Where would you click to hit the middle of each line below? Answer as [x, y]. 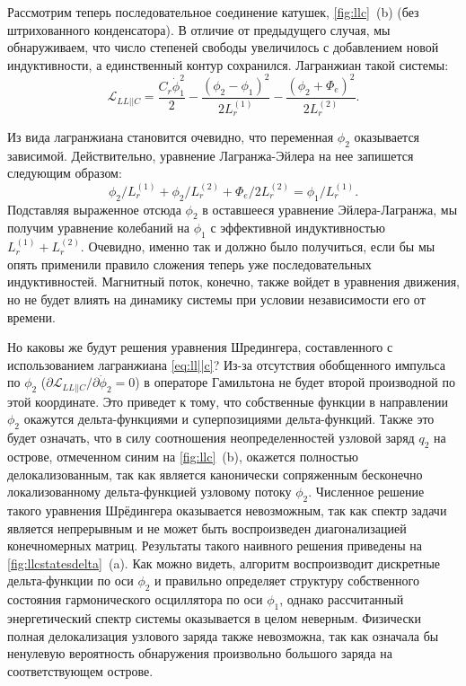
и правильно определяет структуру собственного [287, 580]
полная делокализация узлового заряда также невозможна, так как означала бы [223, 635]
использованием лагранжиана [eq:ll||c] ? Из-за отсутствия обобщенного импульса [227, 364]
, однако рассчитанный [342, 599]
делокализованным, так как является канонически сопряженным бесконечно [215, 474]
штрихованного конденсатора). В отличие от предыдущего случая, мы [199, 29]
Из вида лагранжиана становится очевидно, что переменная [171, 136]
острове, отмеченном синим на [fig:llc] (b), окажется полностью [183, 456]
